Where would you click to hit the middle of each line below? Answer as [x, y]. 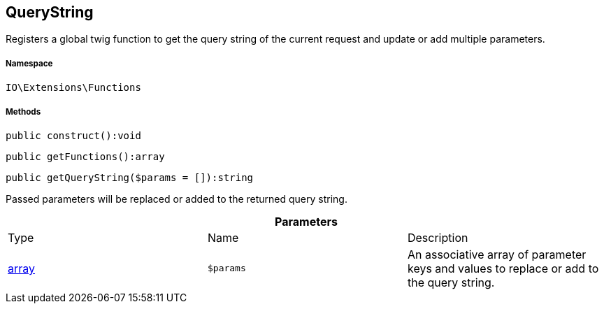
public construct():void [73, 135]
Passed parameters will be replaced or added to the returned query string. [177, 199]
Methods [23, 112]
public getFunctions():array [85, 156]
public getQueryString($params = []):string [130, 177]
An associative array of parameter [497, 254]
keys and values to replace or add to [503, 268]
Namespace [29, 63]
